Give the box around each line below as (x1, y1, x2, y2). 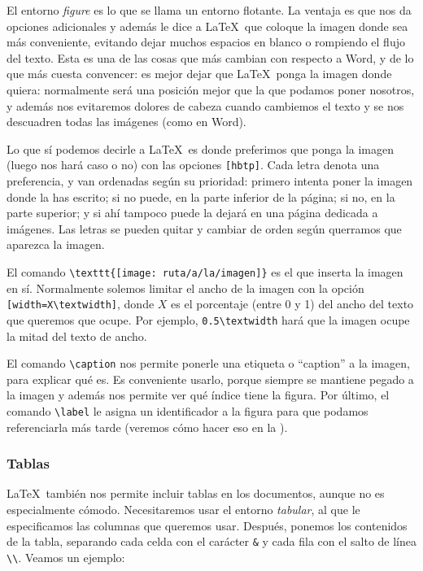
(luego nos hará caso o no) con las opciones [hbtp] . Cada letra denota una (7, 156, 380, 173)
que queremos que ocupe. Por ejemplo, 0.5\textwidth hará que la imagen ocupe (7, 311, 410, 328)
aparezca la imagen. (7, 236, 105, 253)
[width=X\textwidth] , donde (7, 295, 155, 312)
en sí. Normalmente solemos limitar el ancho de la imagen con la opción (7, 279, 364, 296)
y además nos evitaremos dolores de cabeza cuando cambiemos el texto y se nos (7, 97, 404, 114)
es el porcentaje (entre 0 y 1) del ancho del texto (171, 295, 414, 312)
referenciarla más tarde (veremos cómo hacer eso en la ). (7, 418, 288, 435)
